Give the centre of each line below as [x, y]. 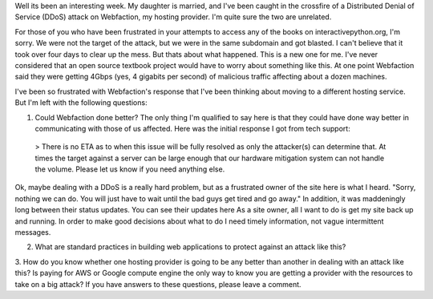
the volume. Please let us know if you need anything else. [130, 169]
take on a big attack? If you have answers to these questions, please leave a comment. [158, 284]
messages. [33, 232]
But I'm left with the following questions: [81, 103]
